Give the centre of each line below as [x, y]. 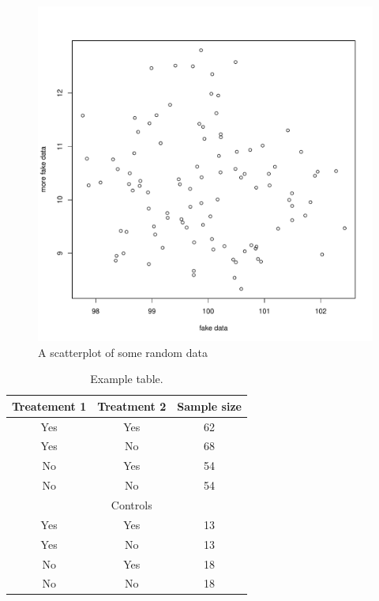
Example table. [127, 379]
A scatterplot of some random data [123, 352]
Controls [131, 505]
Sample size [209, 406]
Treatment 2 [132, 406]
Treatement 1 [49, 406]
